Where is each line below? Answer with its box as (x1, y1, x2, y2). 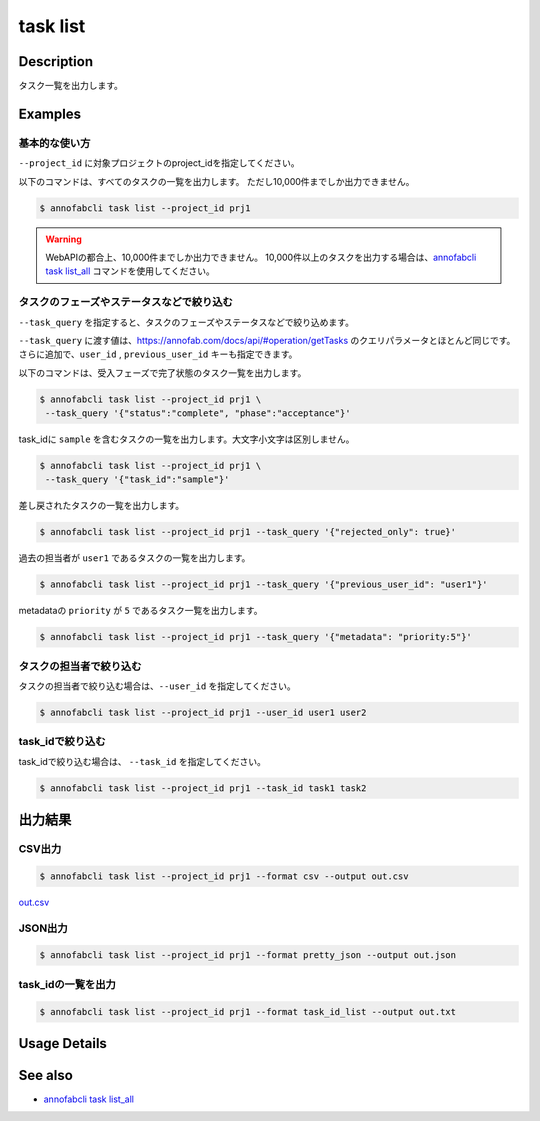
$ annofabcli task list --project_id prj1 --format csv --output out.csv (39, 870, 409, 882)
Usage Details (18, 1035, 107, 1052)
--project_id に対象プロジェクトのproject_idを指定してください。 (18, 157, 300, 169)
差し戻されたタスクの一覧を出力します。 (18, 500, 185, 512)
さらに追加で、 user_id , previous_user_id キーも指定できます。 (18, 348, 298, 360)
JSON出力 (18, 921, 69, 935)
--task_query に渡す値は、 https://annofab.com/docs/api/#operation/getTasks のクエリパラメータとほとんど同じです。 (18, 334, 516, 346)
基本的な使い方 (18, 136, 91, 150)
